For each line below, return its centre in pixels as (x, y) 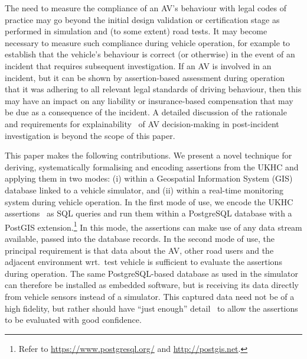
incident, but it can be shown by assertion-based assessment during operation (145, 77)
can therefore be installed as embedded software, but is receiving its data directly (152, 285)
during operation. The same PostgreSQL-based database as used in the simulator (151, 273)
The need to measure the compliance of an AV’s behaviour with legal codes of (146, 8)
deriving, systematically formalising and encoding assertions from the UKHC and (152, 166)
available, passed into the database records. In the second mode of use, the (140, 238)
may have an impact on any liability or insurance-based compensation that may (149, 100)
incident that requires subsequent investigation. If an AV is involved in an (138, 65)
